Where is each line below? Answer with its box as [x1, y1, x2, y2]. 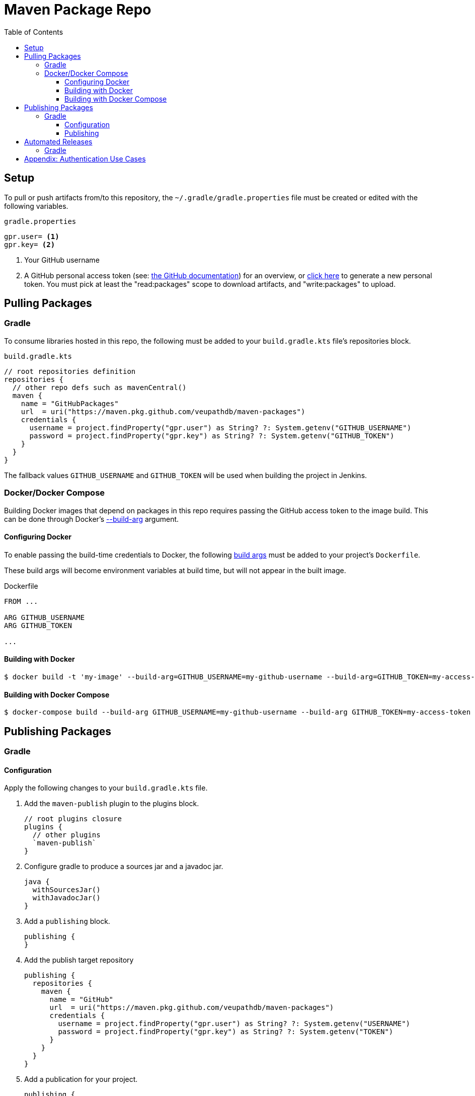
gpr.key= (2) [4, 240, 55, 249]
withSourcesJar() [32, 886, 101, 894]
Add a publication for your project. [24, 1075, 138, 1084]
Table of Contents [4, 27, 63, 36]
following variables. [4, 201, 68, 210]
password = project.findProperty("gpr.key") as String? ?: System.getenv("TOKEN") [58, 1028, 393, 1036]
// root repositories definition [4, 367, 136, 375]
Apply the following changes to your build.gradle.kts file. [4, 784, 208, 793]
